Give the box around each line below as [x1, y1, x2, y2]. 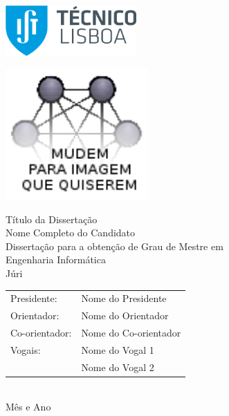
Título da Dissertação [6, 211, 98, 226]
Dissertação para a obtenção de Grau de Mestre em [6, 238, 223, 253]
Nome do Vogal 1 [81, 342, 154, 357]
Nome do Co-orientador [81, 325, 181, 340]
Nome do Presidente [81, 291, 167, 305]
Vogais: [10, 342, 41, 357]
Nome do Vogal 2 [81, 359, 154, 374]
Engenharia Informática [6, 252, 106, 267]
